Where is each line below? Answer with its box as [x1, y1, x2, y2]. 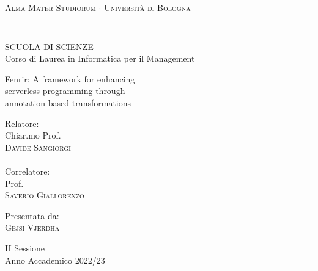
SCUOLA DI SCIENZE [5, 40, 94, 52]
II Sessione [5, 241, 45, 254]
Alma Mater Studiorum [5, 1, 96, 13]
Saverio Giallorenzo [5, 189, 84, 201]
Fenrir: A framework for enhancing [5, 72, 135, 85]
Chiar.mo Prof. [5, 129, 61, 142]
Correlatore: [5, 164, 50, 177]
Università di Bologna [104, 1, 191, 13]
